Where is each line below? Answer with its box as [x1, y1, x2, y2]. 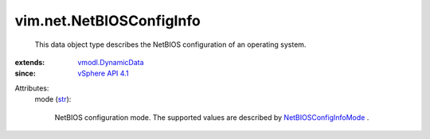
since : [14, 68, 36, 79]
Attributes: [14, 83, 49, 93]
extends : [14, 57, 45, 67]
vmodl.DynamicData [77, 57, 144, 67]
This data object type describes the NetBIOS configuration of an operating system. [34, 40, 307, 49]
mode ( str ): [34, 95, 72, 104]
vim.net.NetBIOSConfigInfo [14, 12, 201, 29]
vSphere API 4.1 [77, 68, 129, 79]
